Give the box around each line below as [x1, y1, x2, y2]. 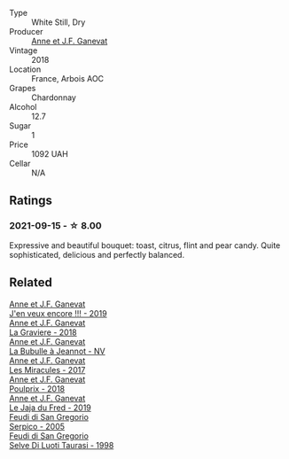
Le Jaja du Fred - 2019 [9, 402, 91, 413]
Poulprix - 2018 [9, 383, 65, 393]
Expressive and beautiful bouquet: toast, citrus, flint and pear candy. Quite [9, 239, 281, 251]
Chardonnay [31, 92, 77, 103]
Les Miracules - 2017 [9, 364, 86, 375]
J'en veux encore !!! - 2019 [9, 307, 108, 318]
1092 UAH [31, 149, 68, 159]
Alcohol [9, 102, 37, 112]
